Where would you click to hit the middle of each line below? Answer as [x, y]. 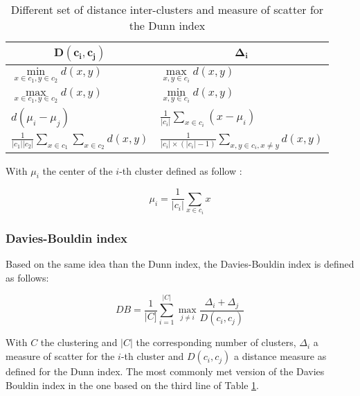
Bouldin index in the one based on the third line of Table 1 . [132, 385]
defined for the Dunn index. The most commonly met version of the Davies [165, 371]
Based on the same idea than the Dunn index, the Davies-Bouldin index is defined [180, 264]
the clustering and [79, 342]
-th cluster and [152, 356]
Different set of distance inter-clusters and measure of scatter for [167, 9]
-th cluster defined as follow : [181, 170]
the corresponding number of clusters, [216, 342]
